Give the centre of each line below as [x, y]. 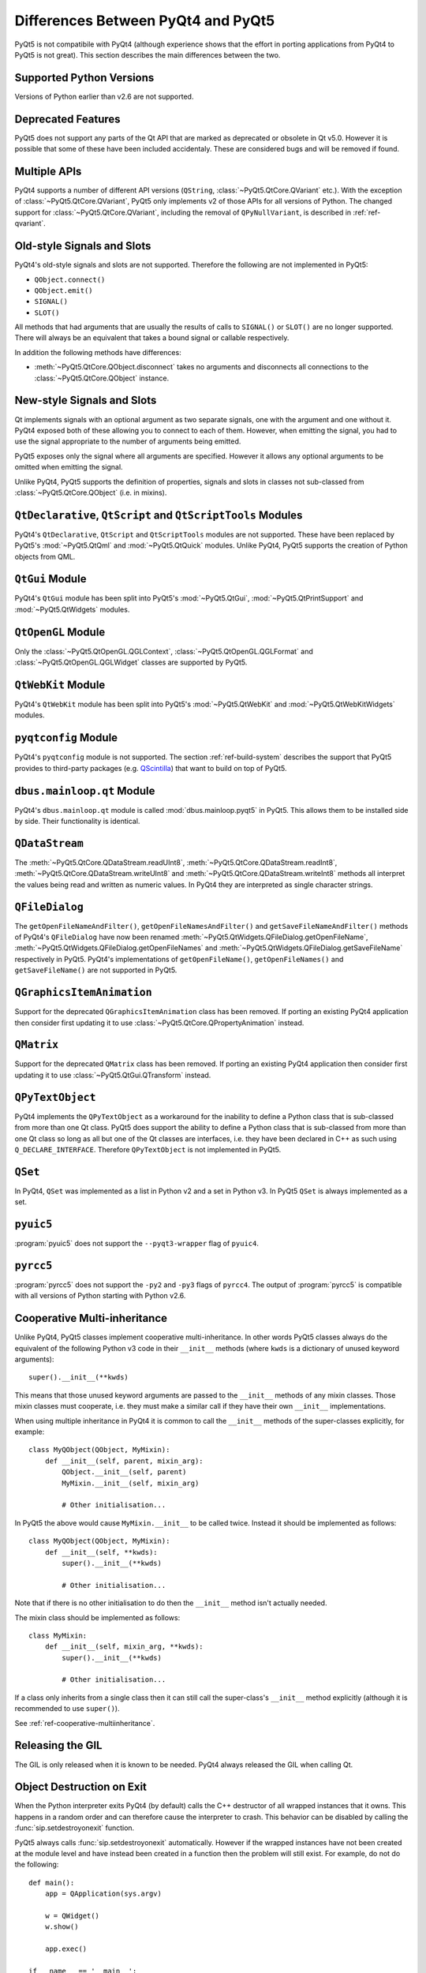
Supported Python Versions [84, 78]
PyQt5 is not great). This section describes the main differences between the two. [148, 54]
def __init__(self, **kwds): [101, 1552]
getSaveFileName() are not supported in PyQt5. [96, 970]
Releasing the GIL [58, 1745]
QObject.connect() [70, 279]
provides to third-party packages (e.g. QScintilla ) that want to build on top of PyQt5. [151, 768]
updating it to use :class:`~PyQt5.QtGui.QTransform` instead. [113, 1075]
